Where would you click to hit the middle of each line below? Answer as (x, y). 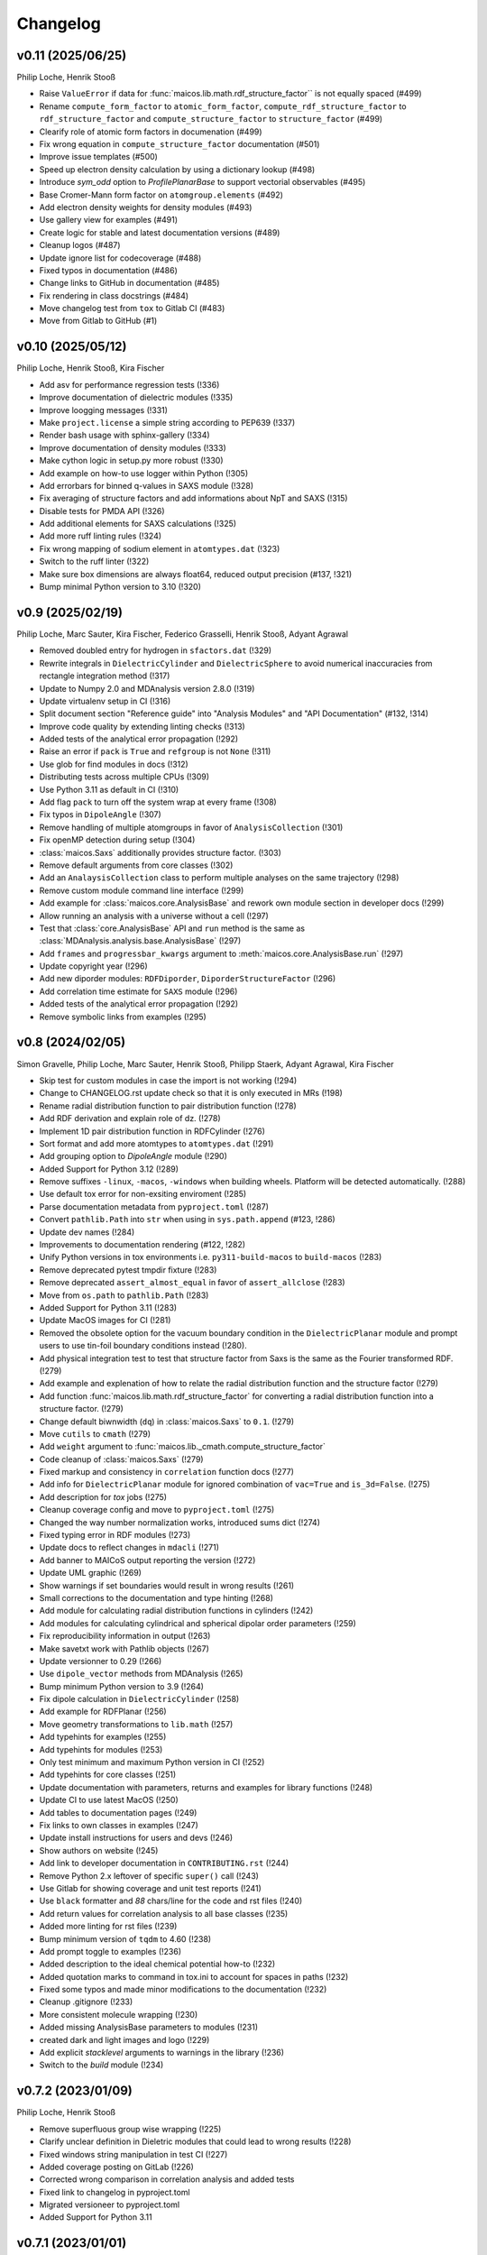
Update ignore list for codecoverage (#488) (120, 258)
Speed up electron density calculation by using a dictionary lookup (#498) (177, 169)
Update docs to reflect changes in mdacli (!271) (129, 1548)
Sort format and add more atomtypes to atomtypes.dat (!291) (156, 1143)
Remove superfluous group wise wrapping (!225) (130, 2129)
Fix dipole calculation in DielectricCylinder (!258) (139, 1699)
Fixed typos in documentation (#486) (108, 270)
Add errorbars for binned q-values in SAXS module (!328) (147, 485)
